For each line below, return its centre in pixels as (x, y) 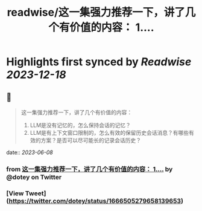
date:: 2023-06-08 (30, 152)
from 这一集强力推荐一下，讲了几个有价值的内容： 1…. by (90, 169)
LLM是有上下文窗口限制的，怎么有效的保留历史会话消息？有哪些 (109, 133)
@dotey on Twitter (34, 177)
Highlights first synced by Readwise (99, 62)
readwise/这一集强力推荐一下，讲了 (96, 12)
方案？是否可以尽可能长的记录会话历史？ (91, 140)
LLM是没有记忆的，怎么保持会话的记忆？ (80, 125)
